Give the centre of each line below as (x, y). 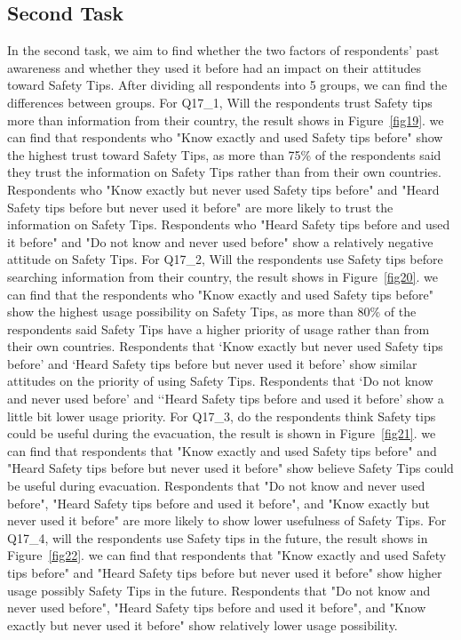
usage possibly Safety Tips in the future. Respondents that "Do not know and (219, 590)
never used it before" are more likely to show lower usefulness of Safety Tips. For (227, 520)
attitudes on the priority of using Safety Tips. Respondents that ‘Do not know (220, 381)
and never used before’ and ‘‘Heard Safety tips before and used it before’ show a (226, 399)
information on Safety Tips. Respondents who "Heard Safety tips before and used (229, 224)
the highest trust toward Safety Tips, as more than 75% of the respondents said (224, 154)
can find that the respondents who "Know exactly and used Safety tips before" (220, 294)
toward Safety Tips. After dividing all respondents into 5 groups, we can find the (227, 85)
